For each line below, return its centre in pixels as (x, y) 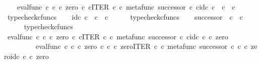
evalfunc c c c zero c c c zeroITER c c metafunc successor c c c (141, 46)
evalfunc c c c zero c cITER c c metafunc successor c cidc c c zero (118, 36)
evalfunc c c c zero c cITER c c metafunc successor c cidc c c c (126, 7)
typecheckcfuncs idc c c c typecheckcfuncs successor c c (125, 16)
